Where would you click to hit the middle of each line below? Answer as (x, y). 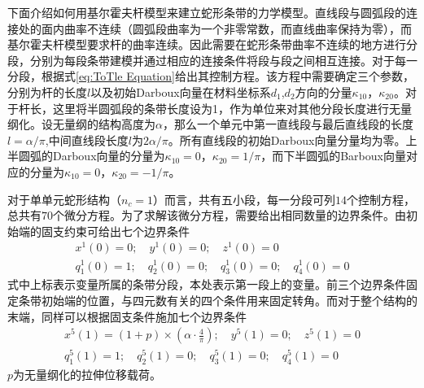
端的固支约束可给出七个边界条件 (104, 231)
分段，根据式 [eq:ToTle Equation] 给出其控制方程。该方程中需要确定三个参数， (211, 76)
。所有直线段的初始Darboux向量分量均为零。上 (293, 140)
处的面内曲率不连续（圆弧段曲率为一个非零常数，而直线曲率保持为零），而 (215, 28)
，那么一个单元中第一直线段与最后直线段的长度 (288, 124)
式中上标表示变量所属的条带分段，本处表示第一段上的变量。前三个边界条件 (207, 284)
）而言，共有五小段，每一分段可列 (245, 199)
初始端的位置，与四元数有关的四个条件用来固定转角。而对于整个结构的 (229, 300)
